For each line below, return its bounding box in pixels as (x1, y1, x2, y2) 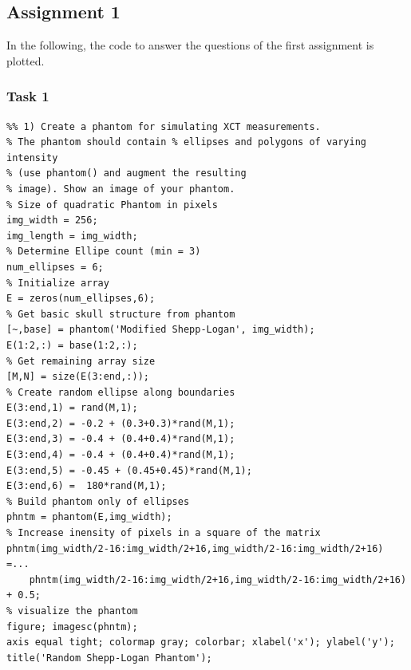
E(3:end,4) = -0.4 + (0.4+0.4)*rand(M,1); (6, 449, 235, 461)
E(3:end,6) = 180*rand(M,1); (6, 480, 167, 492)
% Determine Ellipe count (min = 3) (6, 246, 201, 258)
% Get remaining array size (6, 355, 156, 367)
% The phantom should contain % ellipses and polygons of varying (6, 136, 367, 148)
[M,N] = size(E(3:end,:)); (6, 371, 149, 383)
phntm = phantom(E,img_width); (6, 511, 172, 523)
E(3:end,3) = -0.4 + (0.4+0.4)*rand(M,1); (6, 433, 235, 445)
